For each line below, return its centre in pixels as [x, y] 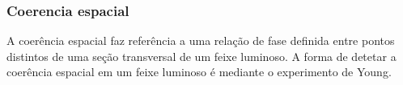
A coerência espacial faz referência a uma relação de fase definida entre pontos [201, 40]
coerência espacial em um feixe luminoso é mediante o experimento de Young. [199, 72]
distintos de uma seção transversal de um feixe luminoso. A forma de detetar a [201, 56]
